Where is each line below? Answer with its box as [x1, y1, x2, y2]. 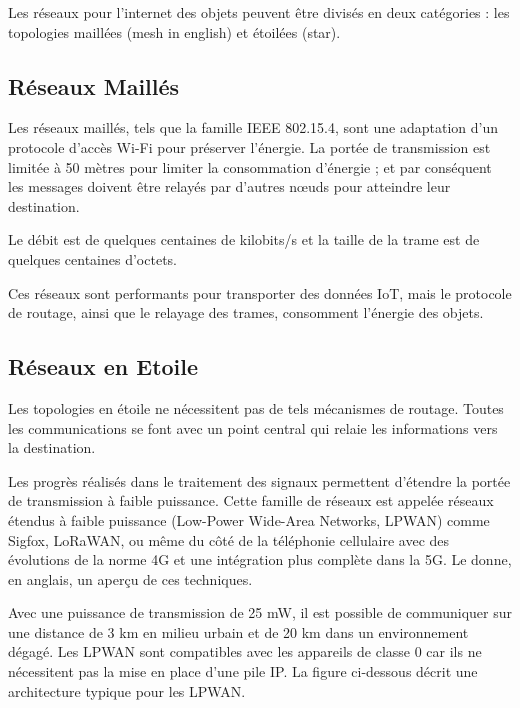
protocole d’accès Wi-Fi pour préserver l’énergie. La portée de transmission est [8, 136, 491, 157]
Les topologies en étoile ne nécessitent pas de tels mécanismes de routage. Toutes [8, 397, 504, 418]
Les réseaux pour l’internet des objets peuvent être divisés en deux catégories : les [8, 2, 510, 22]
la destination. [8, 437, 96, 458]
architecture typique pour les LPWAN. [8, 680, 246, 701]
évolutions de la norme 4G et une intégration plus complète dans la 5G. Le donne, [8, 549, 512, 570]
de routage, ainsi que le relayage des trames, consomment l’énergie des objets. [8, 302, 484, 323]
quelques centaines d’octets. [8, 248, 177, 269]
